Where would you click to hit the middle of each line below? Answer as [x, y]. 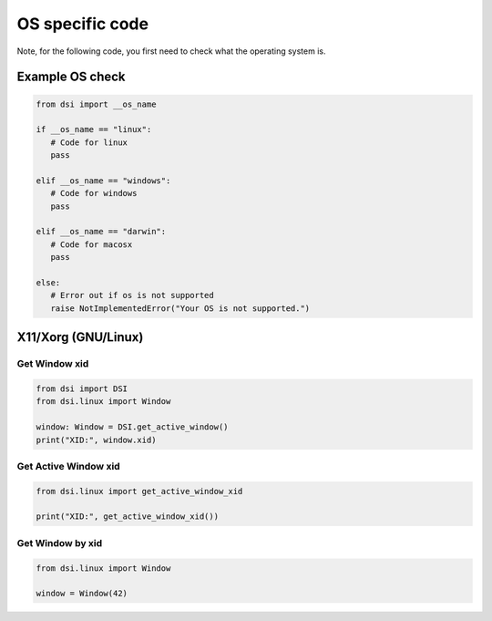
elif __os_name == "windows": [103, 181]
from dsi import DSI [82, 388]
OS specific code [83, 24]
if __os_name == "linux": [94, 129]
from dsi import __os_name [96, 104]
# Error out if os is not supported [132, 295]
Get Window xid [53, 364]
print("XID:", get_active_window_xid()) [127, 517]
